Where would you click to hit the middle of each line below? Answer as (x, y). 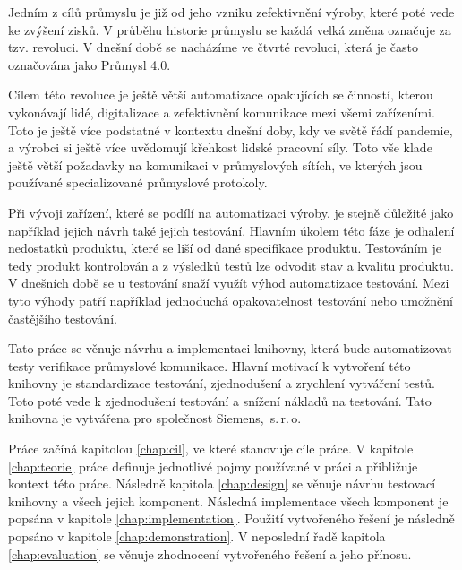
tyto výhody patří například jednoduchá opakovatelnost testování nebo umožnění (231, 300)
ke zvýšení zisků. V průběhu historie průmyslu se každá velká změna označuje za (230, 29)
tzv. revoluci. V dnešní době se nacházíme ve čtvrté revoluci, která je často (214, 47)
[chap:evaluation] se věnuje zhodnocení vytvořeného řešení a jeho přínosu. (210, 553)
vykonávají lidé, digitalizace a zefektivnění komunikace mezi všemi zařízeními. (222, 112)
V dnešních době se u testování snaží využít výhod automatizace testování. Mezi (229, 283)
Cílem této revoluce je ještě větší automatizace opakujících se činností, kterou (221, 95)
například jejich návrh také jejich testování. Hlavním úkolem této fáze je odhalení (231, 230)
